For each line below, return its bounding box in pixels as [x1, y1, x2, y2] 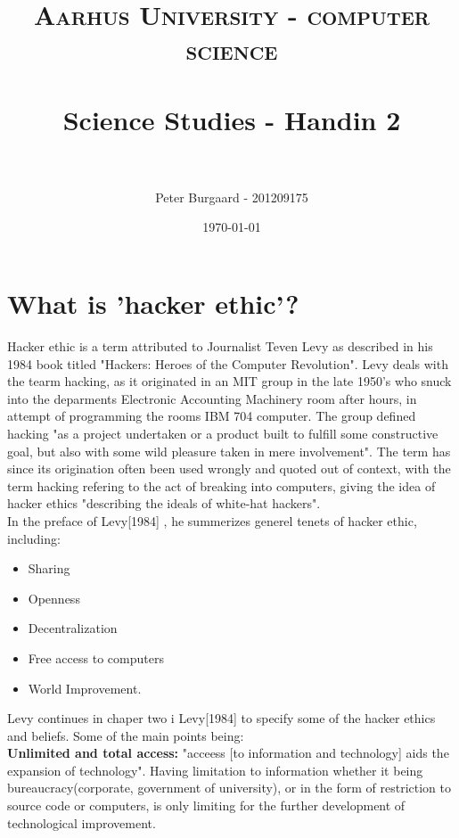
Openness [28, 588, 80, 607]
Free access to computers [28, 648, 164, 667]
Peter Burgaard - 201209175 [155, 187, 308, 206]
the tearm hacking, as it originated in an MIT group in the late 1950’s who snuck [7, 372, 452, 390]
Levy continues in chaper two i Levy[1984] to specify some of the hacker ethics [7, 709, 436, 727]
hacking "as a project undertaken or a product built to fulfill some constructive [7, 423, 439, 442]
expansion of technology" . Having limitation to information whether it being [7, 760, 423, 779]
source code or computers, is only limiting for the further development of [7, 796, 406, 815]
